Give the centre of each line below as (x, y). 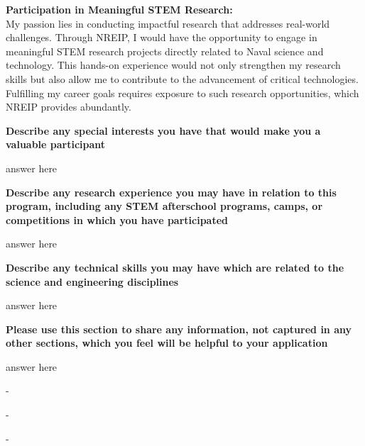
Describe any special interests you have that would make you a (163, 130)
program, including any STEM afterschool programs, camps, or (164, 206)
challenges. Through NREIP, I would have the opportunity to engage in (162, 37)
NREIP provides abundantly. (69, 107)
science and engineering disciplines (92, 281)
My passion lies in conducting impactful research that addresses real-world (168, 23)
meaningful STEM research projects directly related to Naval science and (165, 51)
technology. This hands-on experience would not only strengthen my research (173, 65)
